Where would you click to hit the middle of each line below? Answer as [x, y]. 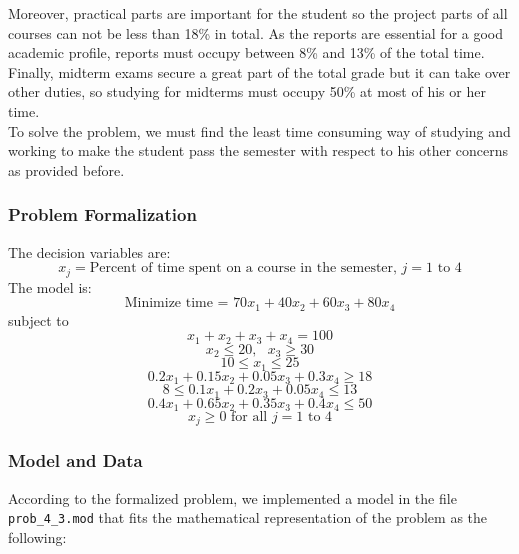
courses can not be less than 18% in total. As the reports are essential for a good [256, 32]
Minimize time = [176, 303]
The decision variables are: [89, 251]
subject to [38, 319]
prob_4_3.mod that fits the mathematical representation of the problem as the [248, 517]
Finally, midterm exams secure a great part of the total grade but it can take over [259, 71]
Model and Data [75, 460]
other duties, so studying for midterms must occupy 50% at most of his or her [247, 91]
